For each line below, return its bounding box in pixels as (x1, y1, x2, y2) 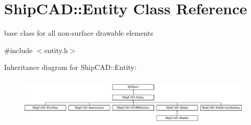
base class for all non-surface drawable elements (4, 28, 153, 38)
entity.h (44, 44, 68, 55)
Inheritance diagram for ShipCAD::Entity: (4, 62, 137, 72)
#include (4, 44, 33, 55)
